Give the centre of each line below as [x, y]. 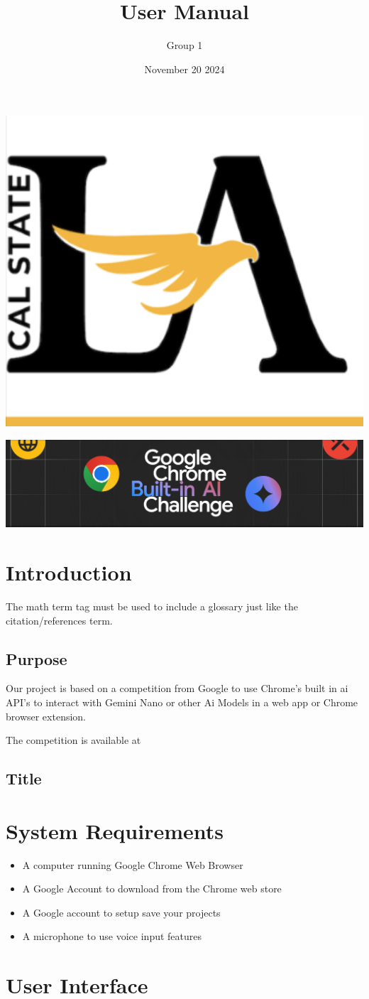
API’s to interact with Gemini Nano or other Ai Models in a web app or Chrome [182, 702]
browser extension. [46, 716]
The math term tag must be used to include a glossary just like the [152, 606]
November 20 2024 [184, 69]
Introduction [69, 572]
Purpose [37, 658]
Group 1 [184, 45]
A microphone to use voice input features [112, 936]
